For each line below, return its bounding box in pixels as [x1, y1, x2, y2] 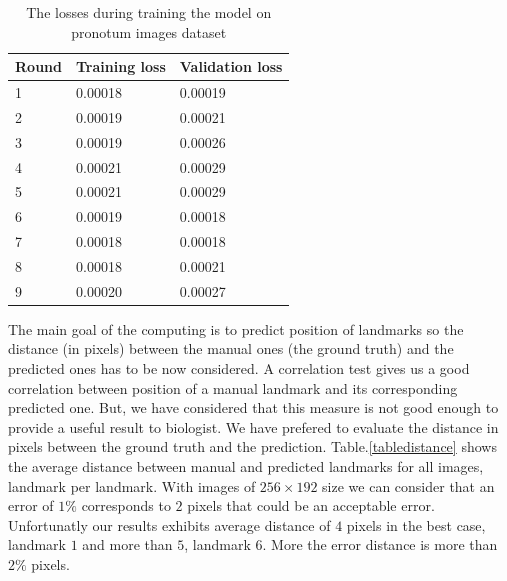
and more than [82, 534, 173, 555]
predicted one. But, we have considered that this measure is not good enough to [8, 397, 499, 418]
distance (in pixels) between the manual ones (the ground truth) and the [8, 338, 454, 359]
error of [8, 495, 54, 516]
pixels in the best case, [346, 514, 486, 535]
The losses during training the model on [26, 2, 272, 22]
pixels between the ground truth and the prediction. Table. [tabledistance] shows [8, 436, 497, 457]
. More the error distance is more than [262, 534, 498, 555]
